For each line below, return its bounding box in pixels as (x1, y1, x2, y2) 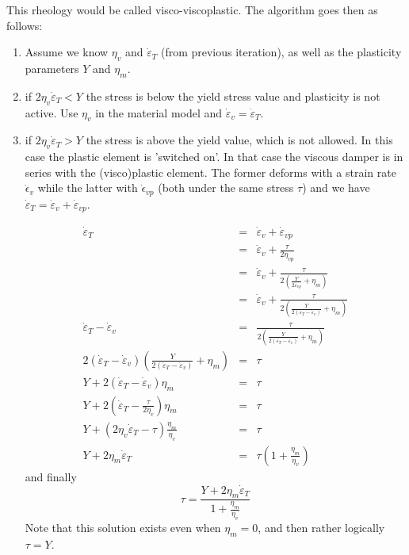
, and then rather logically (258, 519, 385, 536)
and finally (25, 468, 77, 484)
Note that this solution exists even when (25, 519, 221, 536)
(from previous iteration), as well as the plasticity (160, 44, 402, 60)
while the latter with (37, 179, 138, 196)
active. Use (25, 104, 78, 121)
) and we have (302, 179, 370, 196)
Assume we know (25, 44, 109, 60)
